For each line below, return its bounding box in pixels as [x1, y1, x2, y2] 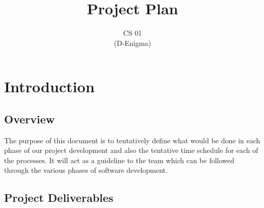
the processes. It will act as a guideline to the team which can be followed [4, 154, 234, 165]
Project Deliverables [4, 190, 114, 205]
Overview [4, 111, 55, 126]
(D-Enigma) [114, 37, 151, 48]
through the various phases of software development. [4, 165, 168, 175]
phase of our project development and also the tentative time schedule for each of [4, 145, 258, 155]
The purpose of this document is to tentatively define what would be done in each [4, 135, 260, 145]
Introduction [4, 76, 95, 97]
